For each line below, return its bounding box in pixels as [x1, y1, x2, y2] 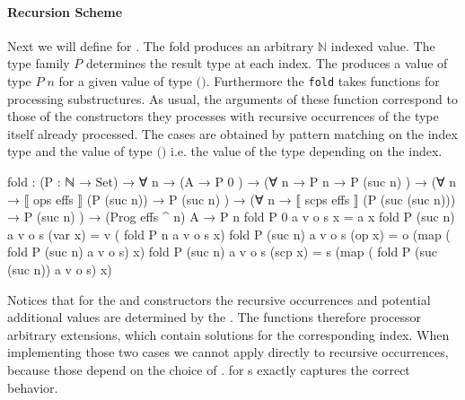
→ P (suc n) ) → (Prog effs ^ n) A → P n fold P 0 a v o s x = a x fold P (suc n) [7, 207, 455, 226]
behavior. [7, 378, 58, 396]
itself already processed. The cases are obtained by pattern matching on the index [7, 124, 458, 143]
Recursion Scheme [7, 2, 123, 21]
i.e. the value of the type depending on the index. [171, 142, 443, 161]
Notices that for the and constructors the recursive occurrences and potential [7, 290, 431, 309]
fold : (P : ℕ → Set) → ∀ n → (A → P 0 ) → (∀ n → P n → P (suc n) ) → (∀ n [7, 172, 457, 191]
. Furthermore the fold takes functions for [206, 71, 440, 90]
